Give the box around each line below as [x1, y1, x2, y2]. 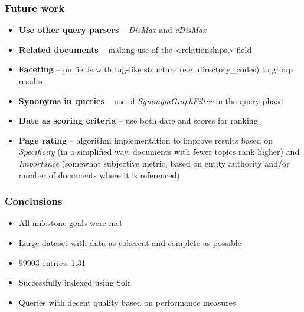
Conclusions [5, 194, 63, 208]
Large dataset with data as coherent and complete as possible [18, 236, 241, 248]
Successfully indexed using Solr [18, 276, 131, 288]
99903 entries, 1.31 [18, 256, 86, 268]
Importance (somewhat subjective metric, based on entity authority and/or [18, 157, 290, 169]
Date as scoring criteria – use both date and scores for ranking [18, 114, 258, 127]
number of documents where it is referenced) [18, 168, 180, 181]
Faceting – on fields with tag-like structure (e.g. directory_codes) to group [18, 63, 293, 75]
